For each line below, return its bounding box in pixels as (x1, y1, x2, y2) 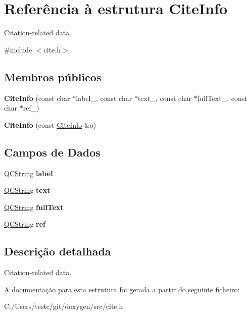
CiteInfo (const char (4, 92, 70, 103)
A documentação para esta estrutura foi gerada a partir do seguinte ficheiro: (4, 284, 240, 294)
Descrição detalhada (4, 243, 111, 259)
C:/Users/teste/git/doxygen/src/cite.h (4, 301, 123, 311)
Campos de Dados (4, 144, 101, 160)
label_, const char (76, 92, 132, 103)
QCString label (4, 168, 53, 178)
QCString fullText (4, 201, 64, 212)
